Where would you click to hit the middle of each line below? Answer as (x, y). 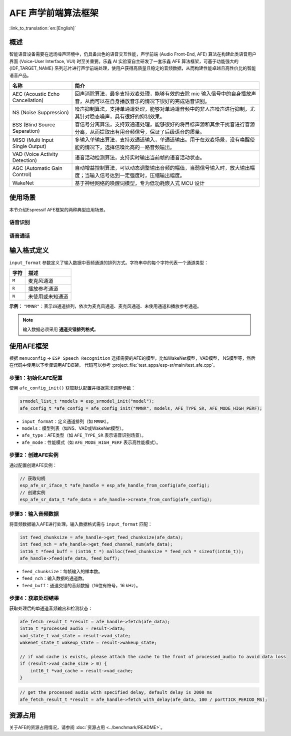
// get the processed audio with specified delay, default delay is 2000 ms (116, 692)
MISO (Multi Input (33, 140)
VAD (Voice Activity (35, 154)
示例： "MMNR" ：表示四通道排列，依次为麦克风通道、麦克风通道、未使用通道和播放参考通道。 (105, 306)
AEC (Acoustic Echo (36, 94)
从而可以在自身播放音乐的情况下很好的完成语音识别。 (147, 101)
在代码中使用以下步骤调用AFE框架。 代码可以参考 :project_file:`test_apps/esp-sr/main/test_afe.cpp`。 (113, 365)
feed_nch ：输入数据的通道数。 (54, 578)
